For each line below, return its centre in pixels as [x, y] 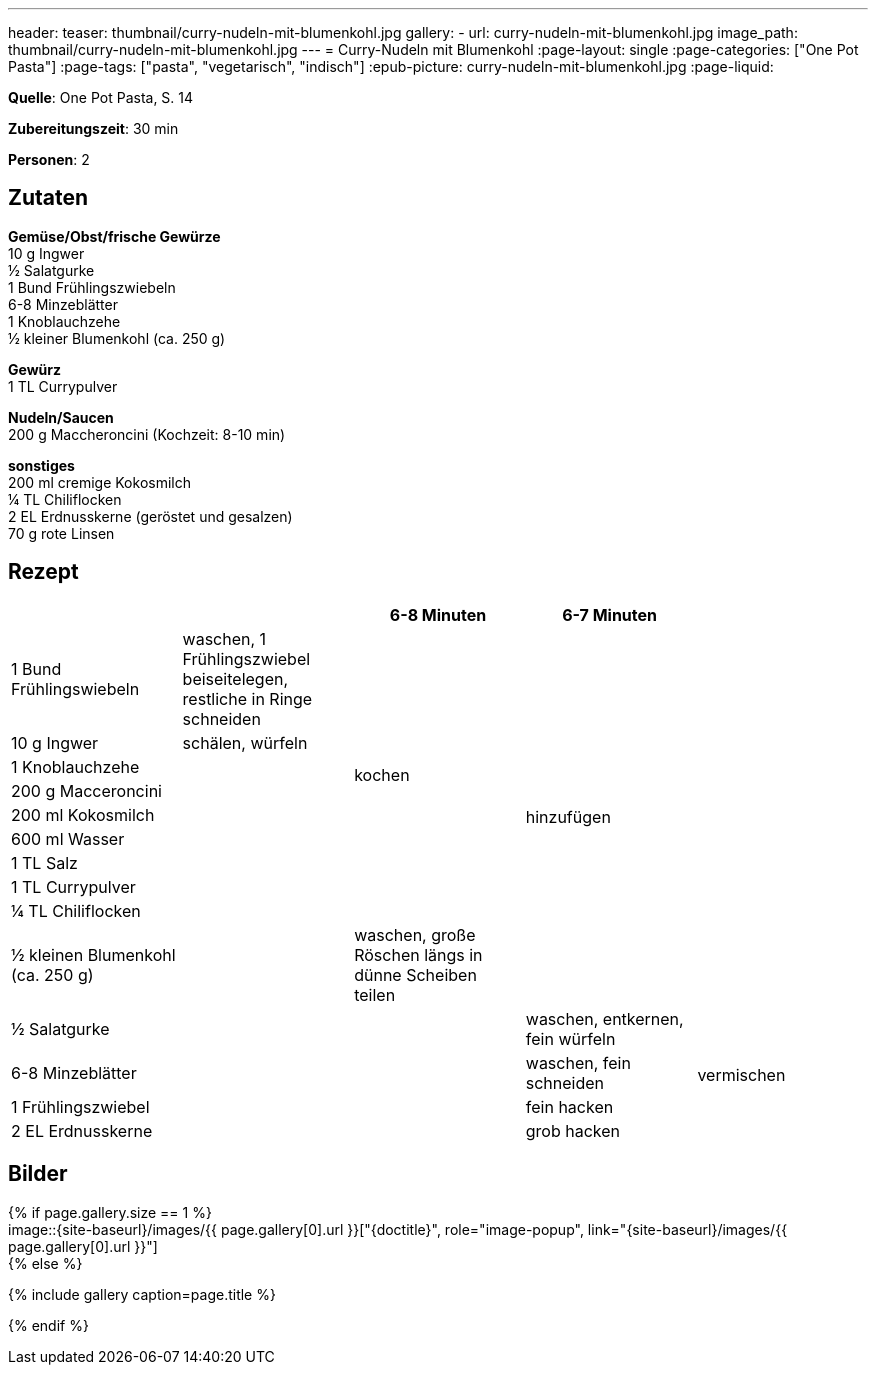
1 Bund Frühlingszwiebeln [92, 287]
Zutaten [48, 198]
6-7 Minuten [610, 614]
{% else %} [45, 1263]
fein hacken [569, 1106]
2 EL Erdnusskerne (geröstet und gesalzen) [150, 516]
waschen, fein [578, 1062]
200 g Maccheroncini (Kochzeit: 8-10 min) [147, 434]
